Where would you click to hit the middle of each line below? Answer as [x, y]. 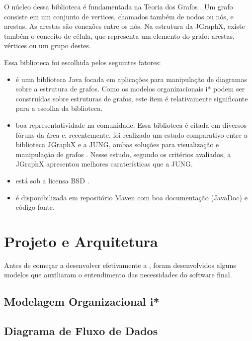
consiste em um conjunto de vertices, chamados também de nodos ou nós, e [119, 16]
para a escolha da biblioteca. [59, 108]
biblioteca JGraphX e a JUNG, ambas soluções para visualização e [117, 144]
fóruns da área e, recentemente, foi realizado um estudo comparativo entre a [131, 134]
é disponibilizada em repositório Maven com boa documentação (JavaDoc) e [131, 197]
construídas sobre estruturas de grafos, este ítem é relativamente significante [132, 98]
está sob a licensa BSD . [52, 180]
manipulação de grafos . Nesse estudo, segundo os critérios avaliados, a [123, 154]
